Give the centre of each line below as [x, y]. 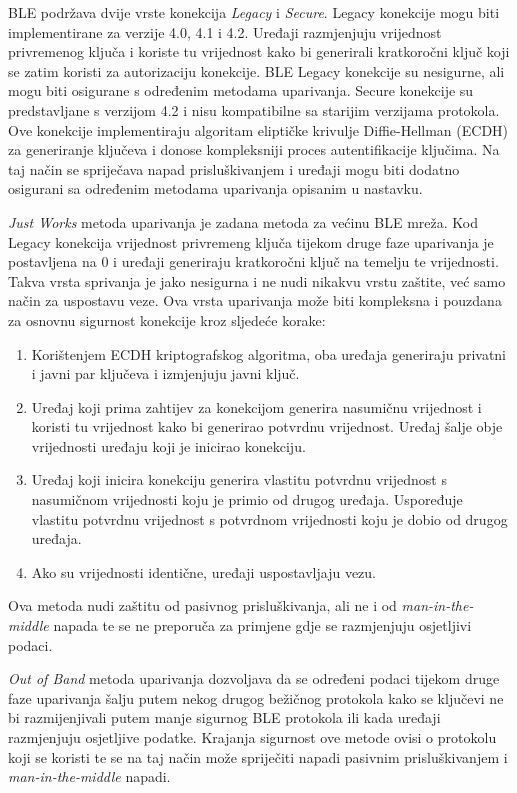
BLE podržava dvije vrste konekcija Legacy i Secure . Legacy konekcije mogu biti [254, 12]
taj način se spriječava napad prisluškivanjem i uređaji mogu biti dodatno [234, 168]
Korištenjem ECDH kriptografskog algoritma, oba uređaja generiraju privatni [269, 353]
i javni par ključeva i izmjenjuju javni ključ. [165, 373]
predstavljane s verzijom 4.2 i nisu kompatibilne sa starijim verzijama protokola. [254, 109]
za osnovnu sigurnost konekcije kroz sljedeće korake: [167, 319]
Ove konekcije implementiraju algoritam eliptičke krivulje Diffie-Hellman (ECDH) [258, 129]
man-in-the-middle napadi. [89, 776]
